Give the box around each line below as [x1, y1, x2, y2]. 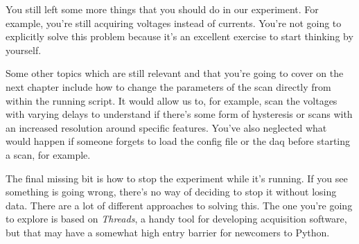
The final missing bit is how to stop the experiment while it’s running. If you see [6, 171, 348, 185]
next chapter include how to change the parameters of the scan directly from [6, 79, 331, 94]
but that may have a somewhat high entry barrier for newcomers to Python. [6, 225, 330, 239]
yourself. [6, 42, 42, 57]
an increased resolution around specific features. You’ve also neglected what [6, 120, 327, 134]
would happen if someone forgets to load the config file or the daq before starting [6, 134, 351, 148]
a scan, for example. [6, 147, 91, 162]
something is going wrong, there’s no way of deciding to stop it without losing [6, 184, 337, 199]
